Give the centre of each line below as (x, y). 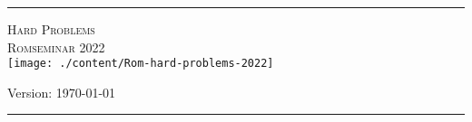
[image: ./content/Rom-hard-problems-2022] (141, 64)
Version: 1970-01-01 (62, 92)
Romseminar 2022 (56, 47)
